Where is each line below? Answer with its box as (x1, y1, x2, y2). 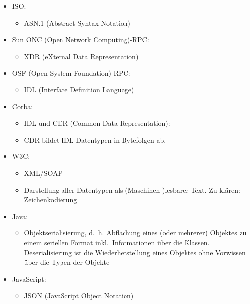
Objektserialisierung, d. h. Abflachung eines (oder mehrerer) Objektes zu (24, 228, 247, 238)
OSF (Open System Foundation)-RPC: (12, 68, 130, 78)
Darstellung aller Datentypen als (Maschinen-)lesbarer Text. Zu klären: (24, 184, 240, 195)
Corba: (12, 101, 33, 111)
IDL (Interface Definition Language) (24, 84, 134, 94)
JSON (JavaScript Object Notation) (24, 290, 134, 301)
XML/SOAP (24, 167, 62, 178)
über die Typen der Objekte (24, 257, 110, 267)
